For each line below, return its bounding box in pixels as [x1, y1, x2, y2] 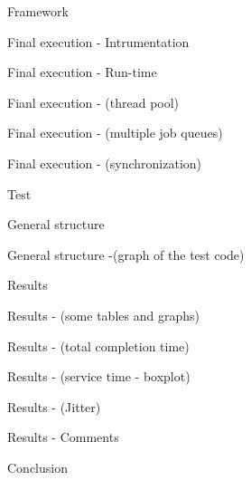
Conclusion [7, 457, 68, 476]
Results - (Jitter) [7, 397, 101, 416]
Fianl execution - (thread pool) [7, 92, 180, 111]
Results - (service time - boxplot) [7, 367, 191, 386]
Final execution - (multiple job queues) [7, 123, 223, 142]
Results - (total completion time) [7, 336, 190, 355]
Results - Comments [7, 427, 119, 446]
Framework [7, 2, 69, 20]
